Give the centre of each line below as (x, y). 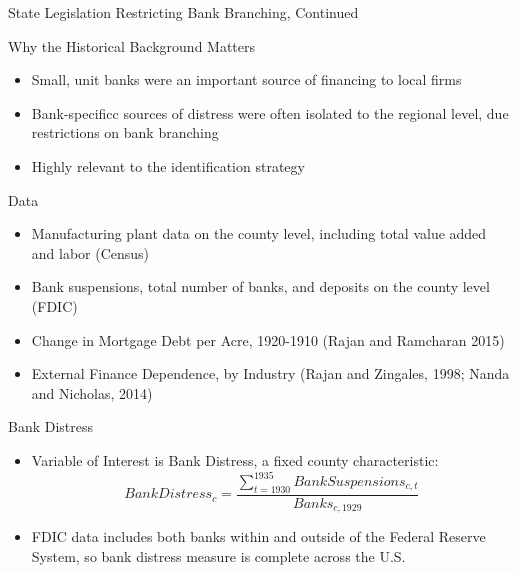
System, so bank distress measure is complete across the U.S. (218, 555)
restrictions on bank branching (125, 132)
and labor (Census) (90, 252)
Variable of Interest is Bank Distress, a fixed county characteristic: (235, 459)
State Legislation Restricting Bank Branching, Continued (183, 12)
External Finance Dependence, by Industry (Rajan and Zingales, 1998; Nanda (270, 373)
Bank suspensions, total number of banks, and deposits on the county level (260, 286)
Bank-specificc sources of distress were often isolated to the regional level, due (270, 112)
